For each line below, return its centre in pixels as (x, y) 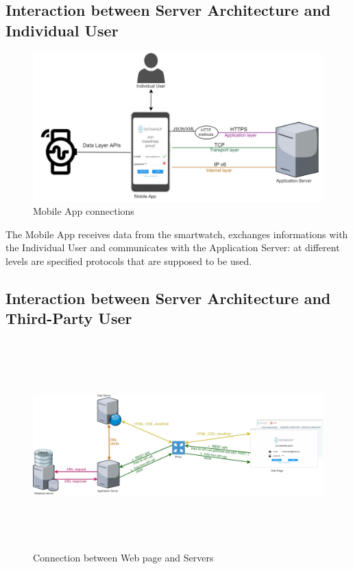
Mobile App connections (84, 211)
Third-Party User (69, 318)
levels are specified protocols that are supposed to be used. (129, 260)
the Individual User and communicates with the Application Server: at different (173, 247)
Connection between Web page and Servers (123, 558)
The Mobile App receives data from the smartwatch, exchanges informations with (177, 234)
